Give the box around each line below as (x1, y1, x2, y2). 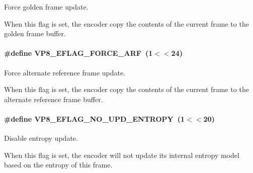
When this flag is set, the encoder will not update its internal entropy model (4, 149, 239, 160)
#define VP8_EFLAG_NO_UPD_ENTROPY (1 (4, 113, 185, 124)
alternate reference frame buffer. (4, 94, 103, 104)
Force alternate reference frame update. (4, 67, 126, 77)
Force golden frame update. (4, 2, 89, 12)
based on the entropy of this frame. (4, 159, 113, 170)
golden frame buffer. (4, 28, 66, 39)
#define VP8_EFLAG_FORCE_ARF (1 (4, 48, 153, 58)
